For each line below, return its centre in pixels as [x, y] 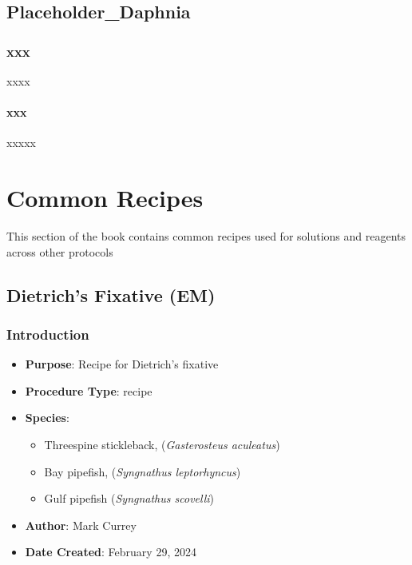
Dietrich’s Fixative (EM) [111, 294]
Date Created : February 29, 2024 [111, 552]
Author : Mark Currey [81, 525]
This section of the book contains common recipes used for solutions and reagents [206, 236]
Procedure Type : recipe [89, 390]
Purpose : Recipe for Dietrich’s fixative [122, 364]
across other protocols [60, 251]
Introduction [48, 334]
